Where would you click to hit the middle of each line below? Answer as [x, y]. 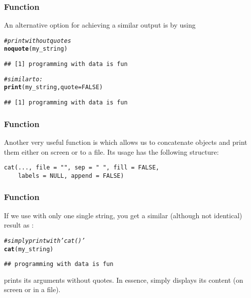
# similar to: [23, 79]
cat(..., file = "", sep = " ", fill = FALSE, [82, 168]
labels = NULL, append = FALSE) [71, 176]
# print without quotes [38, 41]
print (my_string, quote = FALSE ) [54, 87]
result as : [19, 225]
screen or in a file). [32, 289]
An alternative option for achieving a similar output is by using [100, 25]
